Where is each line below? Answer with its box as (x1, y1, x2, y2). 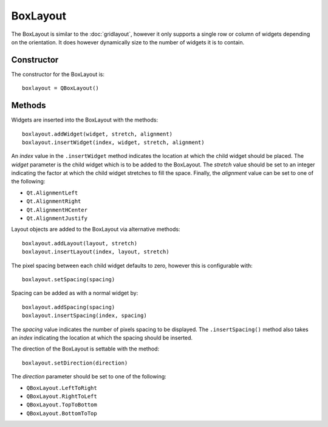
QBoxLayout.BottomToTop (26, 410, 97, 417)
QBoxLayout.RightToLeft (26, 392, 97, 400)
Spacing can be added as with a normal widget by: (11, 289, 138, 297)
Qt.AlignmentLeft (26, 189, 78, 196)
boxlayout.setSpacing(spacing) (22, 276, 115, 282)
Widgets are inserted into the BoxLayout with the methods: (11, 116, 159, 124)
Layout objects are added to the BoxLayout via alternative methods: (11, 225, 180, 233)
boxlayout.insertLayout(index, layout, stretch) (22, 248, 169, 255)
